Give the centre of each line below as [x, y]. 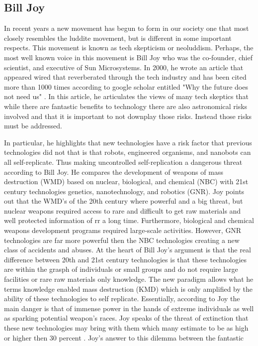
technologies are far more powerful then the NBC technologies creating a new [122, 240]
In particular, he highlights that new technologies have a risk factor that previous [128, 142]
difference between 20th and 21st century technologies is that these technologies [126, 259]
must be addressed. [33, 126]
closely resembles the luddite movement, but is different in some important [118, 38]
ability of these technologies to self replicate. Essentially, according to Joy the [122, 298]
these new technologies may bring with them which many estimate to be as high [126, 328]
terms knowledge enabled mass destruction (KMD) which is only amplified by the [128, 288]
